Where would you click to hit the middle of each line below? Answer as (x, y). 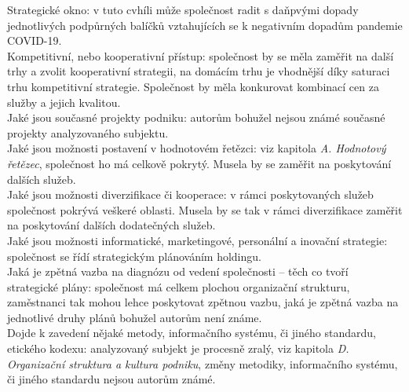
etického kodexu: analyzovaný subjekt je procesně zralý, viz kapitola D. (178, 348)
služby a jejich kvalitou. (64, 102)
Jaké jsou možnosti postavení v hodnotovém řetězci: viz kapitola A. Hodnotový (197, 148)
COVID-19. (35, 40)
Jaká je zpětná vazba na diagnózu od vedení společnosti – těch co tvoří (178, 271)
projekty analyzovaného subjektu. (88, 132)
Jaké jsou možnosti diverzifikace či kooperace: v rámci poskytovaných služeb (190, 194)
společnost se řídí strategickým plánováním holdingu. (134, 256)
